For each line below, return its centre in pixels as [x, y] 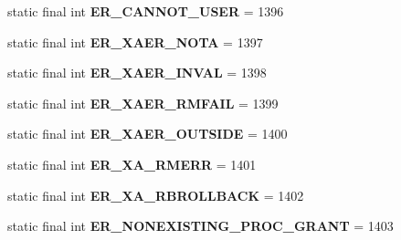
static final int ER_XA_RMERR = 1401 [132, 164]
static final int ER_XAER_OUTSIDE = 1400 [148, 134]
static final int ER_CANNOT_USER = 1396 [146, 11]
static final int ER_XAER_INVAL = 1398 [137, 73]
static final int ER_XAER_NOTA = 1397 [135, 42]
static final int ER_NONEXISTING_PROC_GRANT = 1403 [200, 226]
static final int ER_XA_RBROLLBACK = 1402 [156, 195]
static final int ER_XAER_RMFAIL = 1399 [143, 103]
